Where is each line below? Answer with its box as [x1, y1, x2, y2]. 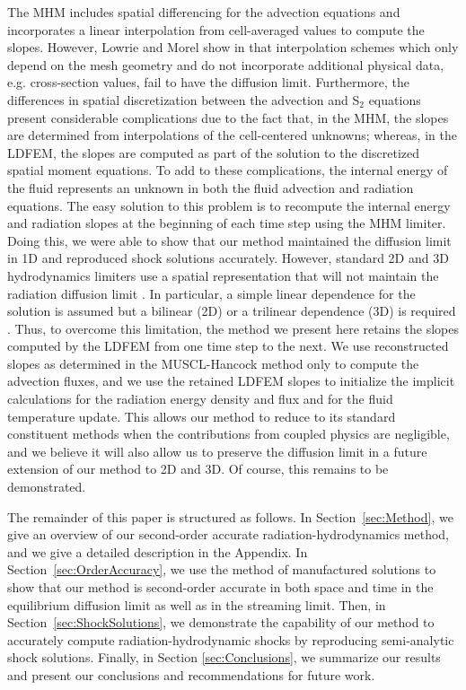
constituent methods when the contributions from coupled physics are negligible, [7, 424, 450, 443]
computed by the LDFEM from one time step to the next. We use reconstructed [7, 336, 449, 355]
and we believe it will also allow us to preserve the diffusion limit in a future [7, 441, 427, 460]
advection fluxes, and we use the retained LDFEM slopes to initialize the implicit [7, 371, 455, 390]
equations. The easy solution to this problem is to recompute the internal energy [7, 196, 451, 214]
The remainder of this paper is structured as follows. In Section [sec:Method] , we [7, 507, 453, 526]
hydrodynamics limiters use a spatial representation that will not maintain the [7, 266, 439, 284]
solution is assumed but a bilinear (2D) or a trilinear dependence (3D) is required [7, 301, 456, 320]
